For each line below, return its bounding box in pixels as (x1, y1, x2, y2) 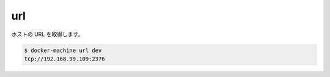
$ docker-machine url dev (24, 46, 102, 54)
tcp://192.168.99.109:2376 (24, 55, 105, 62)
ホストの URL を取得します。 (11, 31, 84, 38)
